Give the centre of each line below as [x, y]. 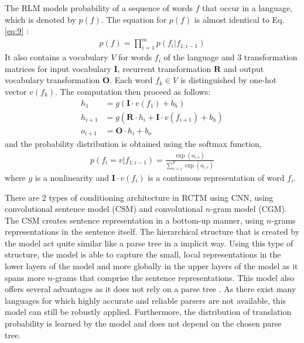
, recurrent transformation [164, 68]
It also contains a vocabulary [57, 57]
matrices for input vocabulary [58, 68]
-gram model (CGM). [249, 209]
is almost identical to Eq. [239, 19]
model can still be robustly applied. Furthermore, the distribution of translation [148, 312]
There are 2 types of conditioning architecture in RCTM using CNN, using [139, 197]
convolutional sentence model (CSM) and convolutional [104, 209]
